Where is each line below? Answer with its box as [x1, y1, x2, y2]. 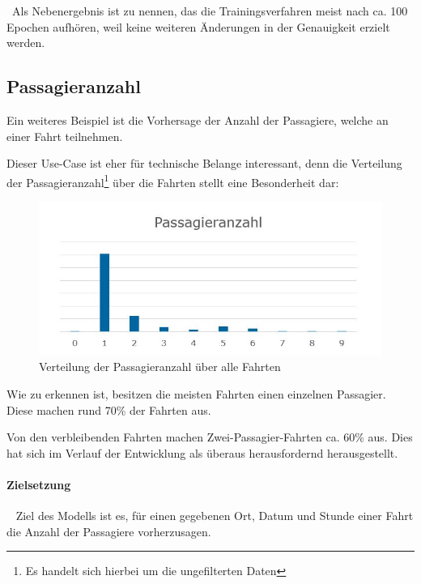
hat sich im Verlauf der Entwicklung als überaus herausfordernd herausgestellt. [6, 444, 398, 461]
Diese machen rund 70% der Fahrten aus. [6, 401, 211, 418]
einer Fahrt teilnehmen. [6, 127, 123, 144]
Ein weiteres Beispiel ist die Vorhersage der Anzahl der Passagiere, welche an [6, 111, 389, 128]
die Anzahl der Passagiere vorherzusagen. [6, 522, 211, 539]
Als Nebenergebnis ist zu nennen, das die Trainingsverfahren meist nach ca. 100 [11, 2, 408, 19]
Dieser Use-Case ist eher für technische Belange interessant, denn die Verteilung [6, 155, 402, 172]
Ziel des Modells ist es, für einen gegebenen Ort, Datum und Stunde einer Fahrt [15, 507, 414, 524]
